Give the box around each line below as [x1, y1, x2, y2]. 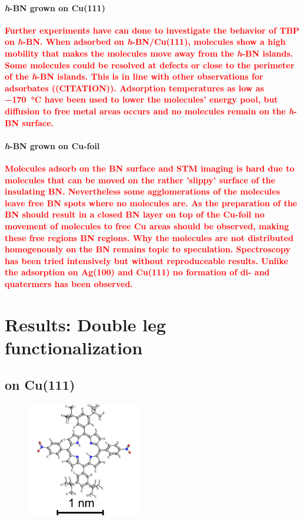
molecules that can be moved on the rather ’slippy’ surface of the [5, 173, 276, 186]
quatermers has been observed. [5, 277, 133, 289]
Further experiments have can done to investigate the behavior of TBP [5, 24, 300, 36]
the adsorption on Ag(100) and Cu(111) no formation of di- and [5, 266, 270, 278]
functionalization [5, 335, 143, 359]
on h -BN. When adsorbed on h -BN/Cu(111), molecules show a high [5, 35, 286, 48]
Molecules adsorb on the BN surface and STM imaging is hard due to [5, 162, 295, 174]
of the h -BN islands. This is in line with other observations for [5, 70, 263, 83]
